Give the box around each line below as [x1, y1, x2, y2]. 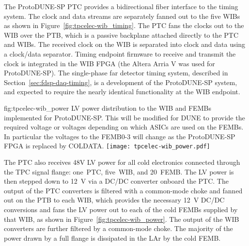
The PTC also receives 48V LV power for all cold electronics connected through [4, 157, 240, 167]
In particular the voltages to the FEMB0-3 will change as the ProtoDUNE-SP [4, 131, 235, 141]
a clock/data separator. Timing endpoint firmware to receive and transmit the [4, 48, 236, 58]
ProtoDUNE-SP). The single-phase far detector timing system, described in [4, 68, 228, 78]
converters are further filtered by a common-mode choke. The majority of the [4, 223, 233, 233]
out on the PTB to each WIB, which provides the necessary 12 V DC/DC [4, 195, 225, 205]
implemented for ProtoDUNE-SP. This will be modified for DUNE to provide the [4, 112, 245, 122]
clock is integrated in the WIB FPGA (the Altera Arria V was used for [4, 58, 215, 68]
